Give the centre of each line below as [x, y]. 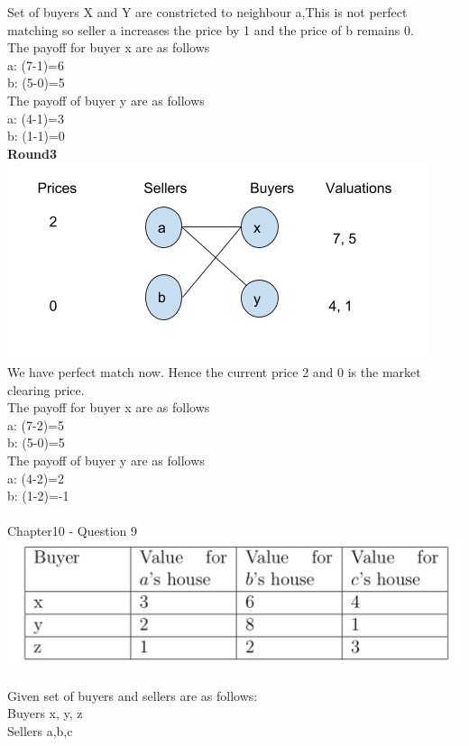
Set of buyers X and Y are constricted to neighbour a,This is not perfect [207, 12]
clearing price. [46, 389]
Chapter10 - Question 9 [73, 531]
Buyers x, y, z [45, 713]
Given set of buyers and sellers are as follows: [133, 695]
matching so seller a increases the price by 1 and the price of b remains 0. [211, 29]
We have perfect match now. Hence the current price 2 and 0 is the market [214, 371]
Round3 [32, 153]
